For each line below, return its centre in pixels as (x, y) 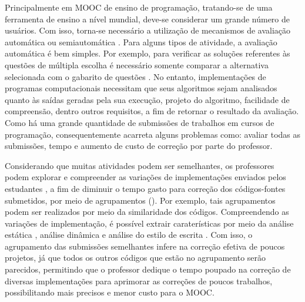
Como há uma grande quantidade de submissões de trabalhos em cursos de (140, 122)
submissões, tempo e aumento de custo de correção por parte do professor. (139, 146)
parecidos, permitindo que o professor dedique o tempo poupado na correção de (148, 269)
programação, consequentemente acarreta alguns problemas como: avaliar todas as (153, 134)
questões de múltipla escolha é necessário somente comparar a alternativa (137, 64)
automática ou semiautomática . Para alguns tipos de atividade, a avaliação (141, 42)
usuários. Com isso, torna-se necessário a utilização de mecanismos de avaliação (148, 30)
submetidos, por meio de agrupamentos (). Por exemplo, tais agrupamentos (140, 200)
